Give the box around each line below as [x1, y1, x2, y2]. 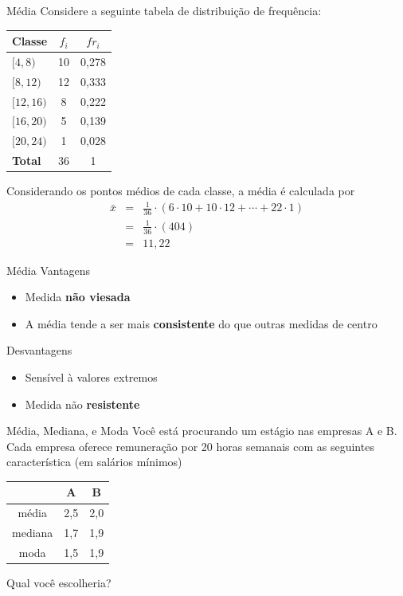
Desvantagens [6, 342, 72, 359]
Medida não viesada [25, 288, 131, 305]
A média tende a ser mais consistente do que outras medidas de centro [25, 315, 378, 331]
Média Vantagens [6, 261, 91, 278]
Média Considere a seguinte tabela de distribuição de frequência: [6, 2, 322, 18]
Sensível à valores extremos [25, 369, 158, 385]
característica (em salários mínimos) [6, 453, 182, 470]
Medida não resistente [25, 395, 140, 412]
